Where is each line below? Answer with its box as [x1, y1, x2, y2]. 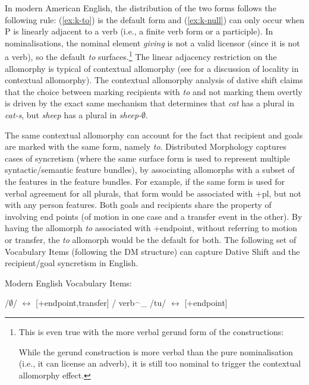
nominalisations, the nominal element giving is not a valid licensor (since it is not [5, 36, 300, 49]
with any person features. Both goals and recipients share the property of [5, 198, 272, 211]
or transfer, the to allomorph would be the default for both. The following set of [5, 233, 297, 245]
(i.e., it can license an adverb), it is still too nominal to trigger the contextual [18, 357, 301, 370]
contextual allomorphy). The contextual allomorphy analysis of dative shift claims [5, 74, 303, 86]
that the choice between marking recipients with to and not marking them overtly [5, 85, 302, 97]
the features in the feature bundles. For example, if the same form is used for [5, 175, 285, 187]
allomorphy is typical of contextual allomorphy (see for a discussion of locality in [5, 62, 299, 74]
